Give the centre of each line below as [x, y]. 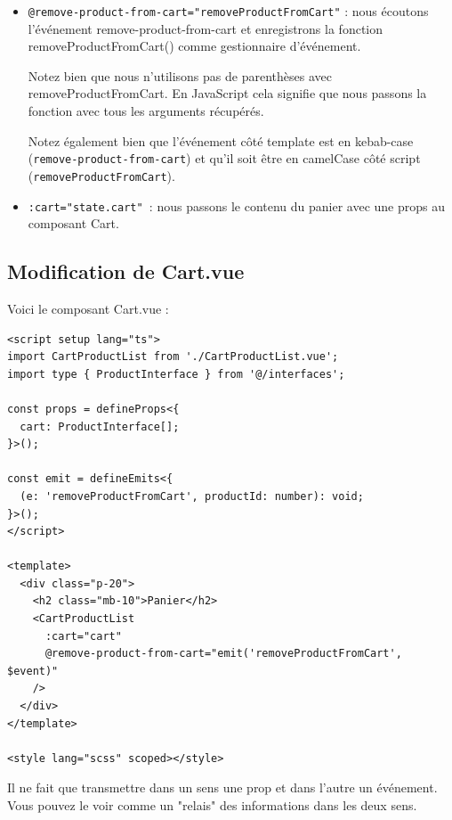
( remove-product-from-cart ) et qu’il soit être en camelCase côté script [224, 158]
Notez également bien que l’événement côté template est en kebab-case [221, 140]
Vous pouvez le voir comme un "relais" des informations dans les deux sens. [212, 805]
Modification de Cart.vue [126, 271]
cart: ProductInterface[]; [100, 426]
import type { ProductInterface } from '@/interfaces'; [176, 374]
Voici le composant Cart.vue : [88, 308]
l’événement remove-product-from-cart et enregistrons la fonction [206, 28]
